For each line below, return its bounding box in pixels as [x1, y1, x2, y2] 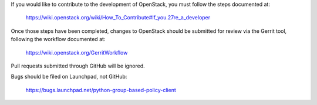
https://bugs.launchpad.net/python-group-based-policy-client [25, 86, 176, 93]
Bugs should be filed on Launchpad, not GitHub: [11, 73, 127, 80]
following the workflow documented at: [11, 36, 106, 43]
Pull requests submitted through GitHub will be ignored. [11, 62, 145, 69]
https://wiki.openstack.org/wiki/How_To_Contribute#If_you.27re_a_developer [25, 14, 211, 21]
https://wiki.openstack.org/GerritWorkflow [25, 49, 128, 56]
